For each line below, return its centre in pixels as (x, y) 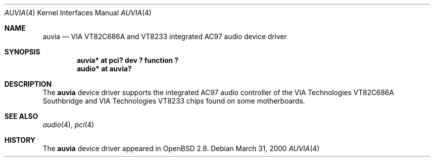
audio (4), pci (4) (69, 125)
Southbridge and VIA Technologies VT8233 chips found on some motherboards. (174, 101)
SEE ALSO (21, 116)
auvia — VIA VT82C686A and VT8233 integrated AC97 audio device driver (165, 36)
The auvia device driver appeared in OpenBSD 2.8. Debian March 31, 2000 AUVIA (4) (181, 148)
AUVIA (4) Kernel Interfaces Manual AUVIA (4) (78, 13)
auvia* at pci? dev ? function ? (128, 60)
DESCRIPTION (28, 84)
